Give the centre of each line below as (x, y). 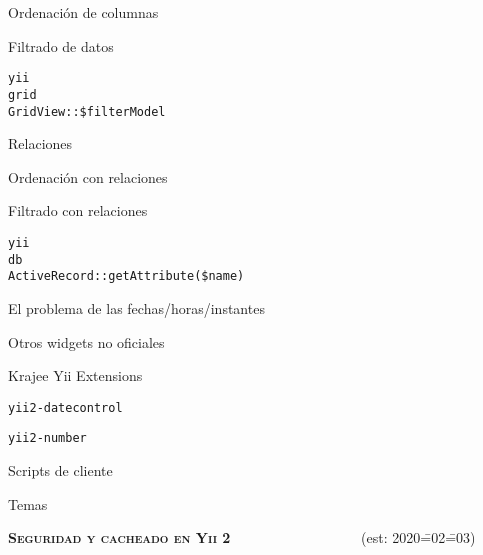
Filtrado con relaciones (78, 210)
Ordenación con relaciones (88, 176)
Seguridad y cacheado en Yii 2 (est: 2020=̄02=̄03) (242, 537)
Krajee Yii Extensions (75, 375)
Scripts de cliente (60, 470)
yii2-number (47, 438)
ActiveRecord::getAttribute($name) (126, 276)
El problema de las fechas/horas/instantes (136, 307)
